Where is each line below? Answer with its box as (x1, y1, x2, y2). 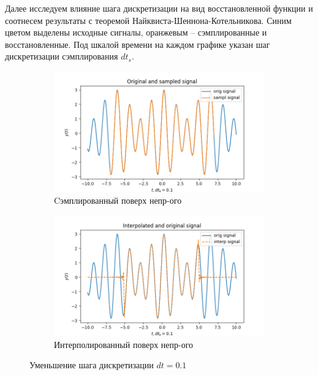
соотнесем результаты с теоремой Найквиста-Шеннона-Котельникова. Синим (5, 14, 292, 26)
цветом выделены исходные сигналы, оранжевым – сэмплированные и (5, 26, 267, 39)
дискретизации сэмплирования (5, 50, 118, 63)
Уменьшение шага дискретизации (29, 358, 154, 371)
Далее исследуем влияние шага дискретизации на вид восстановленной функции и (5, 2, 313, 14)
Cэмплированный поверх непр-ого (54, 194, 182, 207)
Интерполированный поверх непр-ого (54, 338, 194, 350)
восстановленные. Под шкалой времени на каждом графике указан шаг (5, 37, 270, 50)
